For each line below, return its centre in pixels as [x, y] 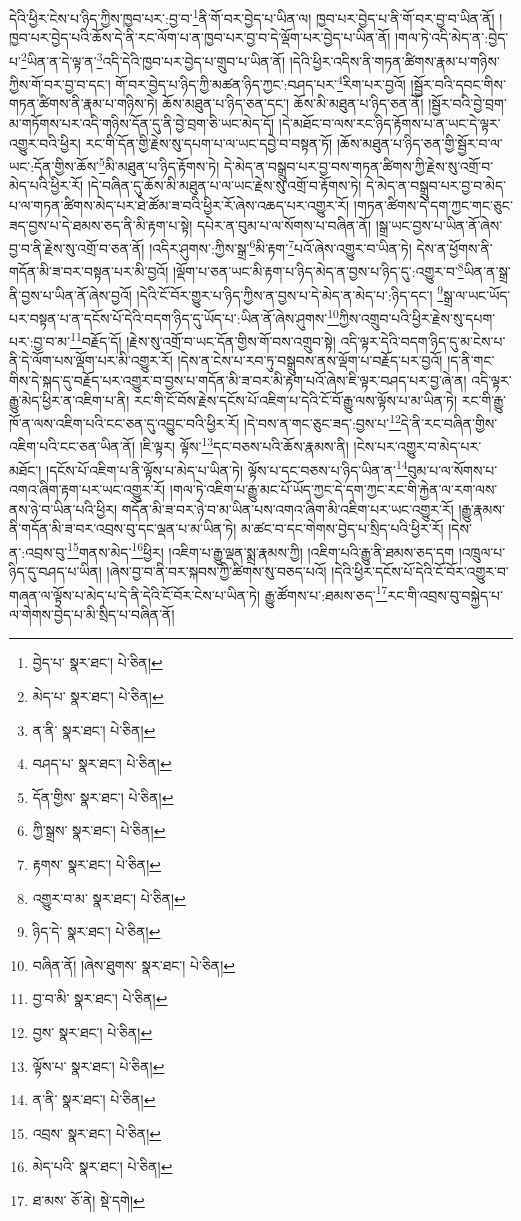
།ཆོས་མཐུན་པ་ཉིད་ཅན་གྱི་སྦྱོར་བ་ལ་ [419, 142]
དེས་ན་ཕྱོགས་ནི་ [454, 247]
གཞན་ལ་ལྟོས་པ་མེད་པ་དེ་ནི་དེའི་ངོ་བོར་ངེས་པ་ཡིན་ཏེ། [135, 594]
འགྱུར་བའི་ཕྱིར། [45, 142]
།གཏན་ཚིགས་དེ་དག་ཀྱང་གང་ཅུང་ [433, 204]
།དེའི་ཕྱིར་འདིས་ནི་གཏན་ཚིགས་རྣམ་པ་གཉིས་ [394, 60]
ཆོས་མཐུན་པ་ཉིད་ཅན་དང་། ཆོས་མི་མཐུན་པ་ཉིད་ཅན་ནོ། [293, 103]
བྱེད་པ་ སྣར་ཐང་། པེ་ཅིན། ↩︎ [97, 662]
